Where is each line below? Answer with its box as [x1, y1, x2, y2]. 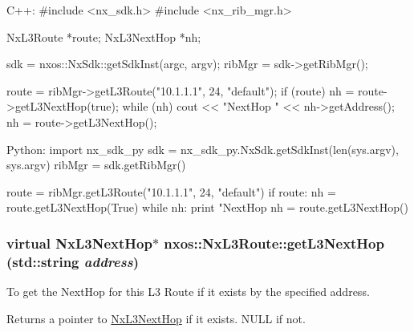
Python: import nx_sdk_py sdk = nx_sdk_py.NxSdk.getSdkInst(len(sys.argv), [6, 140, 399, 157]
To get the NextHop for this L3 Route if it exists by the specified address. [6, 283, 370, 300]
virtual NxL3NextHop [6, 233, 152, 253]
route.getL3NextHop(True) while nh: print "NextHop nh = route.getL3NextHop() [6, 199, 408, 216]
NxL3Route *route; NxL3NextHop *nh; [6, 28, 201, 45]
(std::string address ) [6, 251, 140, 271]
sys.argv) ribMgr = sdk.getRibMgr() [6, 156, 186, 173]
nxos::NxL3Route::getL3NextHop [164, 233, 384, 253]
